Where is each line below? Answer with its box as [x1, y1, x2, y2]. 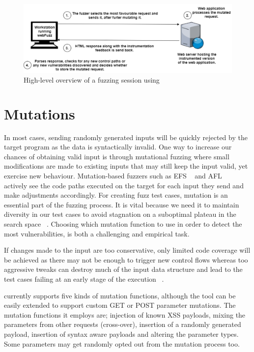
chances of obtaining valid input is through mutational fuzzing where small [4, 151, 229, 161]
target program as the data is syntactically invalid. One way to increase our [4, 142, 232, 152]
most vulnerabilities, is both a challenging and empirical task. [4, 228, 190, 238]
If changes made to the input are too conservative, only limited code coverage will [4, 245, 251, 255]
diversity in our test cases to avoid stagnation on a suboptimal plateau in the [4, 209, 236, 219]
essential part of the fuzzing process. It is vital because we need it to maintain [4, 199, 239, 209]
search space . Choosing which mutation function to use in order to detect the [4, 219, 242, 229]
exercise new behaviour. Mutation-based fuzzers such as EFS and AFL [4, 171, 222, 181]
